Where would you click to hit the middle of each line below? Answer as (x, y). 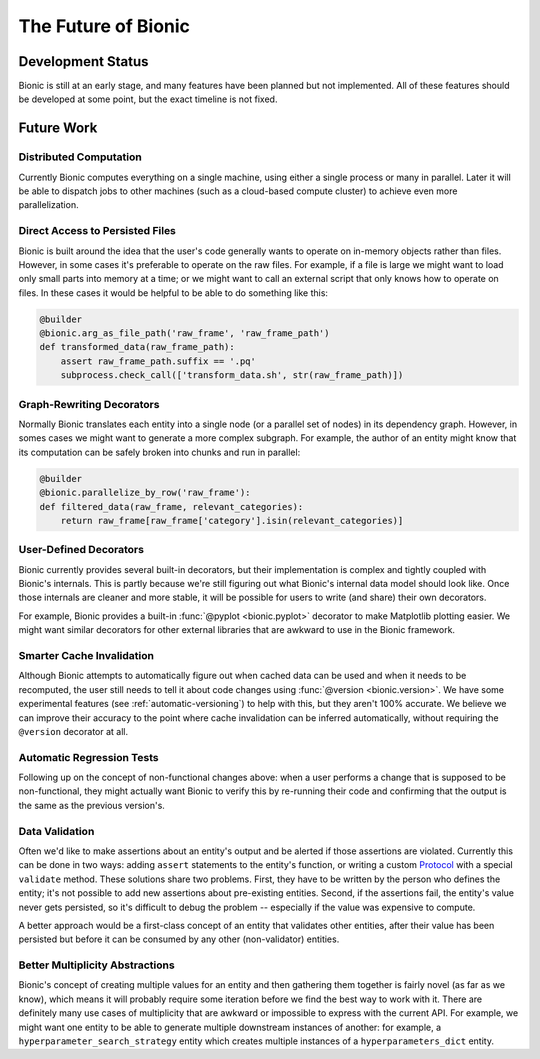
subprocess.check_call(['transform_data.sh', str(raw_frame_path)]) (232, 375)
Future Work (58, 128)
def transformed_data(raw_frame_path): (137, 347)
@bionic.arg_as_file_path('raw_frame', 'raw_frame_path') (184, 333)
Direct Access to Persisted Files (97, 231)
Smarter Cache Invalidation (86, 655)
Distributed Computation (80, 157)
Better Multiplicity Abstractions (96, 965)
